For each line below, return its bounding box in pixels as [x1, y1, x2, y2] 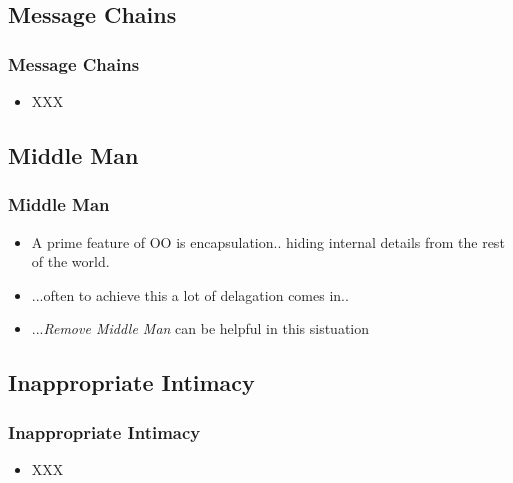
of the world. [31, 251, 110, 272]
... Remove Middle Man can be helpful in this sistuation [31, 318, 370, 339]
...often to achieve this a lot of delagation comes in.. [31, 284, 349, 305]
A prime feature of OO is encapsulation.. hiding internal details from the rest [31, 231, 505, 252]
